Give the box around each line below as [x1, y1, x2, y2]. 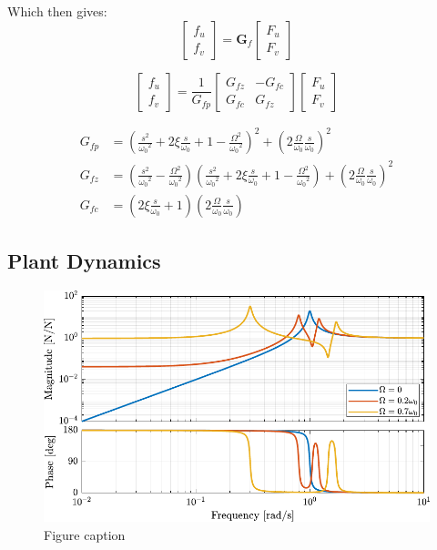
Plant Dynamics [7, 247, 161, 275]
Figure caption [44, 525, 126, 545]
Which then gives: [7, 2, 107, 20]
